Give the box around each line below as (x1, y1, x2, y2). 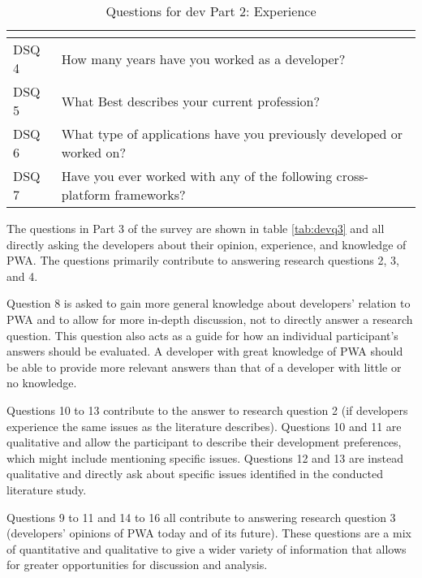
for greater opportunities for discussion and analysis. (6, 556, 268, 573)
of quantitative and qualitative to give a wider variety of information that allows (6, 540, 407, 557)
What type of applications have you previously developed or (61, 124, 403, 143)
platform (61, 185, 110, 204)
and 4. (6, 267, 38, 284)
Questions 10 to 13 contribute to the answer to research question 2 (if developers (6, 401, 408, 418)
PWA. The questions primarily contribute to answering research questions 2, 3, (6, 252, 399, 269)
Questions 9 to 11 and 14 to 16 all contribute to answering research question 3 (6, 508, 396, 525)
